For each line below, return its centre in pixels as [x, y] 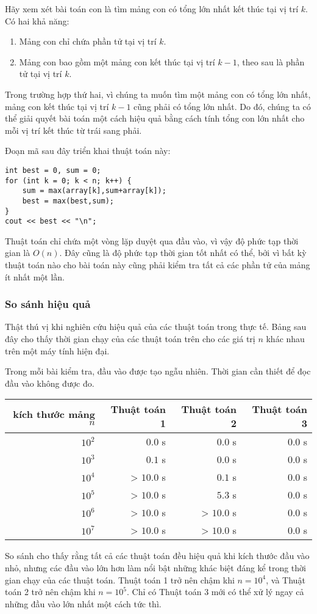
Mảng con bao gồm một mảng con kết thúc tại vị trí [117, 61]
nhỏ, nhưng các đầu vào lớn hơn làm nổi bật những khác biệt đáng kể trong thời [155, 568]
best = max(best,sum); [68, 201]
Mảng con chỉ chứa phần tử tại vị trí [88, 41]
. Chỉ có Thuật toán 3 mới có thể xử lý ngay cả [215, 592]
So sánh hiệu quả [48, 304]
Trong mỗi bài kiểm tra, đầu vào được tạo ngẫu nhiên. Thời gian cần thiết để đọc [158, 371]
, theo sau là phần [271, 61]
